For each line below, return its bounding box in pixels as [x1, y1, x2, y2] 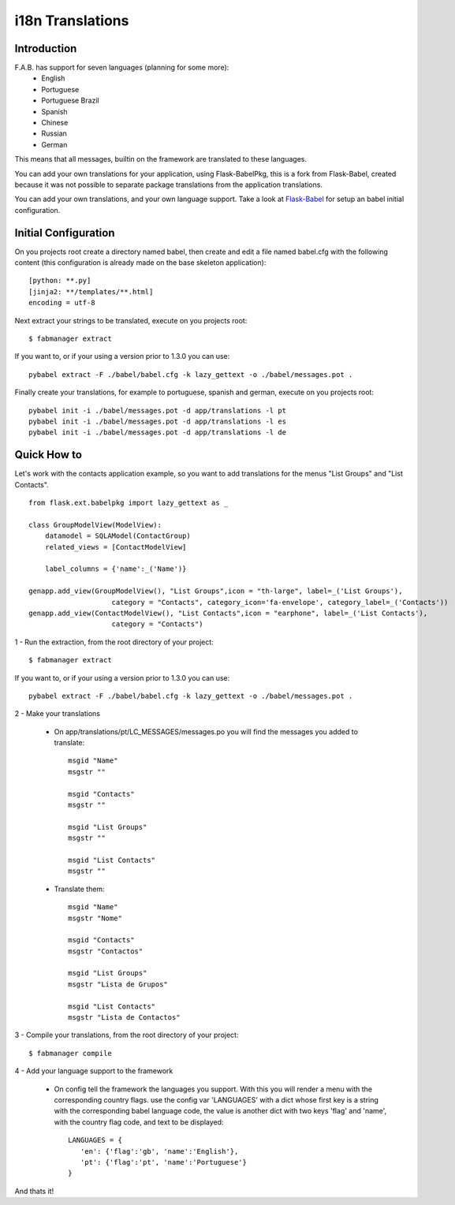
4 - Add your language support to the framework [14, 1066, 173, 1076]
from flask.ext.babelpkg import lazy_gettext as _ [28, 498, 229, 508]
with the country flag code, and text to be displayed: [54, 1117, 224, 1127]
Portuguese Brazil [41, 95, 99, 106]
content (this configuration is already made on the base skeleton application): [14, 258, 267, 267]
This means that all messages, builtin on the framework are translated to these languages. [14, 155, 308, 164]
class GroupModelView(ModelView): [28, 520, 162, 529]
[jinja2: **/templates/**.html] [28, 287, 154, 296]
